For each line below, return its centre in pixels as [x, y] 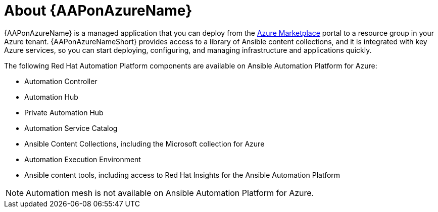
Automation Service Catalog [71, 128]
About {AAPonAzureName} [98, 11]
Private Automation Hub [64, 112]
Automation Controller [61, 81]
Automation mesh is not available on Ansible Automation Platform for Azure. [170, 193]
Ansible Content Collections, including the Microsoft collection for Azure [144, 144]
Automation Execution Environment [83, 159]
